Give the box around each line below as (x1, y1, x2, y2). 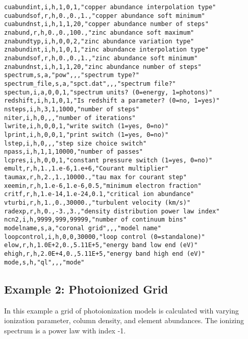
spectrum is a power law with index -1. (4, 325, 126, 335)
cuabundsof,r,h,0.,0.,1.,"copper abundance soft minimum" (4, 12, 205, 19)
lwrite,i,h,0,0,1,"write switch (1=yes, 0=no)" (4, 123, 169, 130)
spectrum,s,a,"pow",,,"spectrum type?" (4, 71, 139, 79)
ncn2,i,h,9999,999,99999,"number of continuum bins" (4, 216, 187, 224)
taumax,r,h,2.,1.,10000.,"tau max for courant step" (4, 174, 187, 181)
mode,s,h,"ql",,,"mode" (4, 258, 85, 266)
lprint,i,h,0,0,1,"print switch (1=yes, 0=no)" (4, 131, 169, 138)
